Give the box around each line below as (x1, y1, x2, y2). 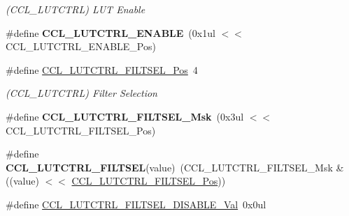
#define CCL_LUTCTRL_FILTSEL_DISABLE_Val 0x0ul (6, 196, 266, 211)
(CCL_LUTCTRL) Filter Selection (6, 86, 157, 100)
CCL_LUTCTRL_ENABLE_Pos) (6, 39, 156, 54)
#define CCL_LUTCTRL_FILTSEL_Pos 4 (6, 62, 198, 77)
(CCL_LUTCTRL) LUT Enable (6, 2, 145, 16)
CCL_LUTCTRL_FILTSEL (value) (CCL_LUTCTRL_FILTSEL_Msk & (6, 160, 344, 174)
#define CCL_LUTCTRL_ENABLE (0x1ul (6, 25, 215, 40)
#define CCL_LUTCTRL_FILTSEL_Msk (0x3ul (6, 109, 244, 123)
